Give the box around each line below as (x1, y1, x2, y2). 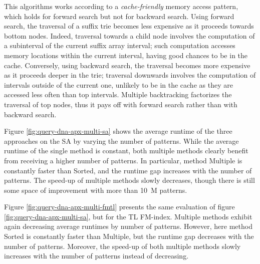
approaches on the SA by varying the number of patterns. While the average (4, 135, 239, 146)
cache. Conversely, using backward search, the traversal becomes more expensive (4, 60, 250, 70)
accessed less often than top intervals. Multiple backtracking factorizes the (4, 89, 232, 100)
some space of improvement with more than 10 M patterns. (4, 184, 187, 195)
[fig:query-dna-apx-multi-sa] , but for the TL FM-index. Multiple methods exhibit (4, 211, 252, 221)
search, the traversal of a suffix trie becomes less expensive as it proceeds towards (4, 21, 254, 31)
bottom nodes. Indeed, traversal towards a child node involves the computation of (4, 30, 255, 41)
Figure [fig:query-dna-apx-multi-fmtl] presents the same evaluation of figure (4, 201, 235, 212)
